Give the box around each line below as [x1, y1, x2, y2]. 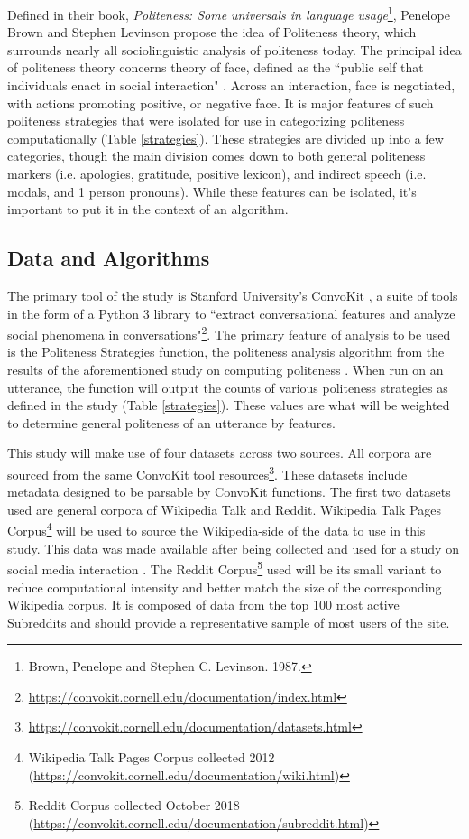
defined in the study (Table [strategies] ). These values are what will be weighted [7, 396, 450, 415]
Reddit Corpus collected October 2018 [28, 796, 240, 815]
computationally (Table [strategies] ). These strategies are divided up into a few [7, 128, 444, 147]
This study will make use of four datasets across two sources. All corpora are [7, 443, 432, 462]
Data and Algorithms [7, 244, 210, 272]
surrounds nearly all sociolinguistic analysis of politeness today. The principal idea [7, 40, 462, 59]
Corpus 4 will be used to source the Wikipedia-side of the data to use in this [7, 518, 426, 540]
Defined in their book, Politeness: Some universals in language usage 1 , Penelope [7, 3, 450, 23]
